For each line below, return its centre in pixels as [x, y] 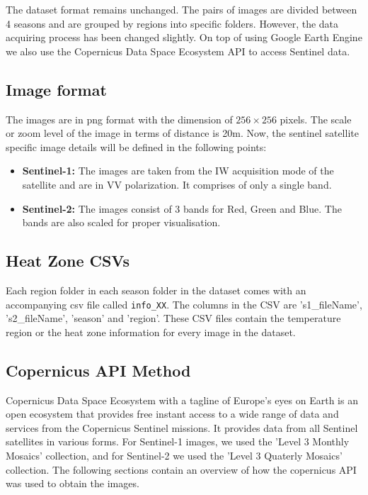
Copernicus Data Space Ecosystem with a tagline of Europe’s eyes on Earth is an [182, 400]
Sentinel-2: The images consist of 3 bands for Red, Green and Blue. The [182, 208]
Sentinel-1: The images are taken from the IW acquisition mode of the [178, 171]
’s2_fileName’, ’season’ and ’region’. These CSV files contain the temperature [173, 318]
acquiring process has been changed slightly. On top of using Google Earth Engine [184, 37]
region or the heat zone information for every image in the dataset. [151, 332]
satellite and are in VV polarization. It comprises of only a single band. [177, 184]
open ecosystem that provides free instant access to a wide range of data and [172, 414]
